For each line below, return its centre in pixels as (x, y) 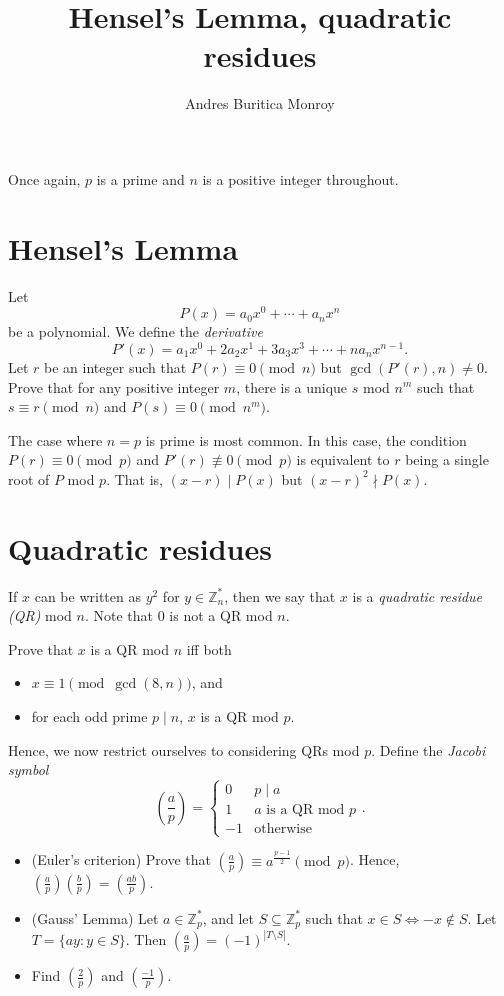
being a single (447, 459)
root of (29, 478)
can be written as (87, 595)
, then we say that (280, 595)
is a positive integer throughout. (300, 178)
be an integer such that (115, 366)
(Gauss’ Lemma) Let (95, 917)
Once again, (44, 178)
